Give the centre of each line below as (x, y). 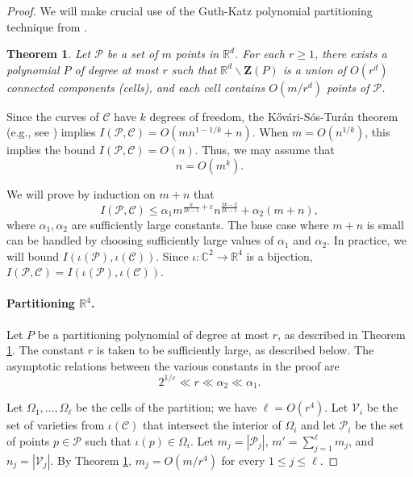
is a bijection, (280, 255)
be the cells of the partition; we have (167, 407)
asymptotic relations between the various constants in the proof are (173, 365)
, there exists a (350, 54)
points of (348, 87)
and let (318, 425)
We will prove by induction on (81, 193)
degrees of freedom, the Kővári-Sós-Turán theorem (274, 116)
